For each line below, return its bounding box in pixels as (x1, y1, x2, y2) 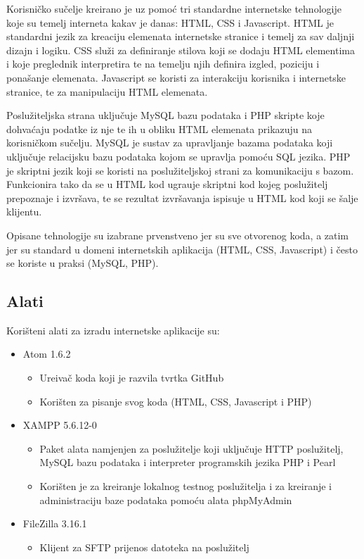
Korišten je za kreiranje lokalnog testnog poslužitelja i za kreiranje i (39, 479, 332, 494)
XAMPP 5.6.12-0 (22, 417, 97, 432)
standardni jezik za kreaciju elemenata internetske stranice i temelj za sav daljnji (6, 29, 355, 44)
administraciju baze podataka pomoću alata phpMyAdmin (39, 492, 292, 507)
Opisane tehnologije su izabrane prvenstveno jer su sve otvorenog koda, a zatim (6, 227, 349, 242)
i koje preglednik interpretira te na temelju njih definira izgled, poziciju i (6, 56, 320, 71)
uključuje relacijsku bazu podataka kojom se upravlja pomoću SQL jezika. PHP (6, 149, 351, 163)
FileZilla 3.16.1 (22, 516, 87, 531)
